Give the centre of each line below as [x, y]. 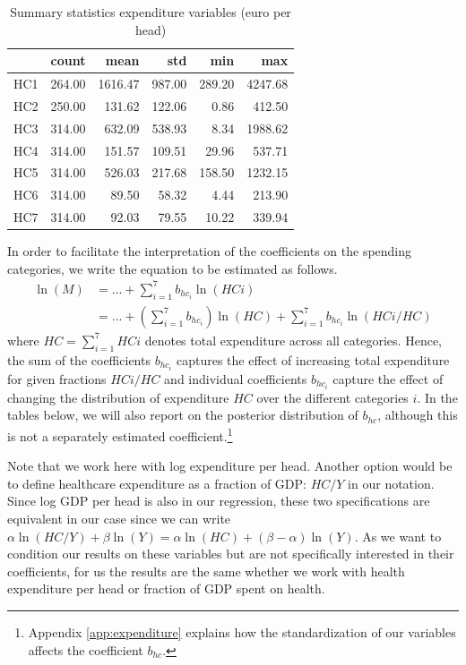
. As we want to [398, 536]
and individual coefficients [236, 378]
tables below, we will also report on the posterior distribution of [183, 415]
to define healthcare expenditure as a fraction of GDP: [157, 483]
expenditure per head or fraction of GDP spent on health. [166, 588]
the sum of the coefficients [79, 359]
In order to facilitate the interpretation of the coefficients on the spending [210, 251]
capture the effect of [388, 378]
